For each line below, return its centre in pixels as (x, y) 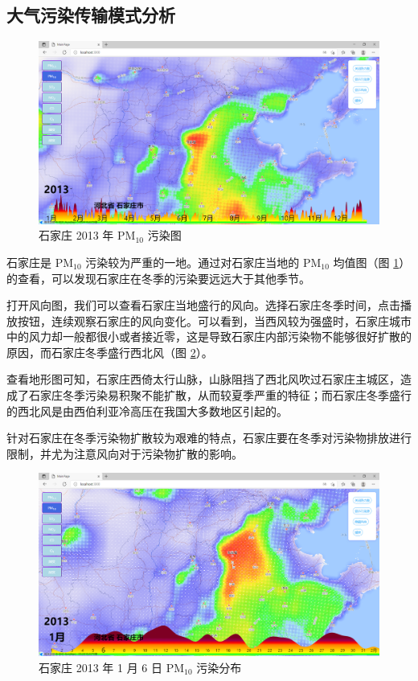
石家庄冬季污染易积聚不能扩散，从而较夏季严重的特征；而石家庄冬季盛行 (220, 395)
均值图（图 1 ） (372, 262)
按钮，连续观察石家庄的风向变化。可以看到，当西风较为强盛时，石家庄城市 (214, 320)
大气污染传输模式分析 (91, 15)
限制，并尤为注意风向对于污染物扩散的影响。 (125, 453)
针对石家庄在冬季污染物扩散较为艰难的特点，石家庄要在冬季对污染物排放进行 (209, 438)
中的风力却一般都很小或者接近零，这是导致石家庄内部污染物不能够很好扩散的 (209, 336)
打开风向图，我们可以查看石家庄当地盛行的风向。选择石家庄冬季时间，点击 (203, 305)
